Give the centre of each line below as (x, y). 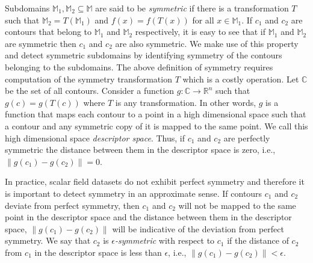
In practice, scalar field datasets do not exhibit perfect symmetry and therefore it (155, 181)
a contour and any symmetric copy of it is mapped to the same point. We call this (156, 125)
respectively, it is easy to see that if (200, 32)
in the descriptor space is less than (98, 252)
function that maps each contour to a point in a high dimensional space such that (156, 114)
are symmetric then (41, 43)
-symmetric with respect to (165, 240)
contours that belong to (48, 32)
